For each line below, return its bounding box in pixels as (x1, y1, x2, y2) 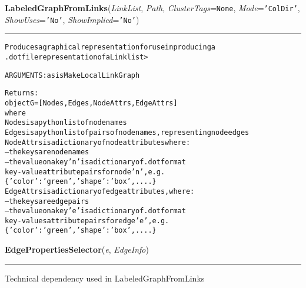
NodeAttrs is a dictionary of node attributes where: (5, 138, 191, 147)
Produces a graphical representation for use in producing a (5, 43, 216, 52)
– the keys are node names (5, 148, 89, 157)
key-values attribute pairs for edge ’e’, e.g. (5, 216, 169, 225)
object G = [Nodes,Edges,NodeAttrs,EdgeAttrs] (5, 98, 178, 107)
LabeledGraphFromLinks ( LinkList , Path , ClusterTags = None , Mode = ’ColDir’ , (5, 2, 300, 14)
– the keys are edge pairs (5, 197, 89, 206)
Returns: (5, 89, 39, 98)
